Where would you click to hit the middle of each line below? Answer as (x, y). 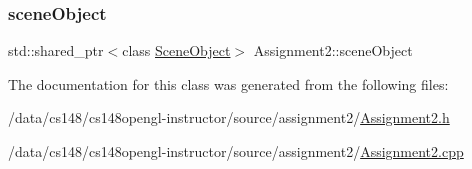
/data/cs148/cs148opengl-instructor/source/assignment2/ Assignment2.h (229, 117)
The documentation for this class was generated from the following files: (228, 83)
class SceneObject (176, 50)
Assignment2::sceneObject (333, 50)
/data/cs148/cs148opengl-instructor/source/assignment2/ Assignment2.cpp (236, 151)
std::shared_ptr (56, 50)
